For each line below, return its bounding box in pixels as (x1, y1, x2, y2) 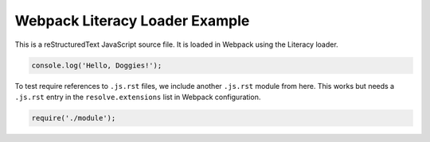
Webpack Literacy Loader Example (14, 12, 250, 29)
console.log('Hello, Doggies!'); (31, 60, 162, 70)
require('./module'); (31, 113, 116, 122)
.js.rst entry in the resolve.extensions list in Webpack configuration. (14, 92, 261, 102)
